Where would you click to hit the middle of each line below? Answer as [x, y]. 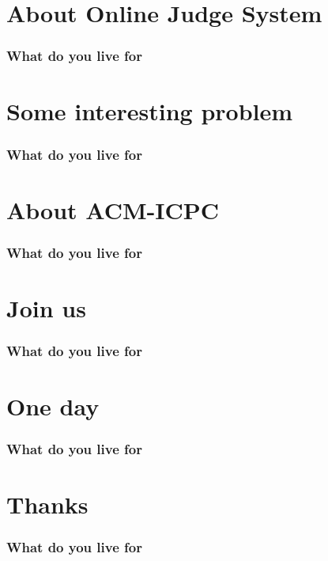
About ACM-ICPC [113, 209]
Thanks [47, 504]
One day [53, 406]
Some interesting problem [150, 111]
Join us [46, 307]
